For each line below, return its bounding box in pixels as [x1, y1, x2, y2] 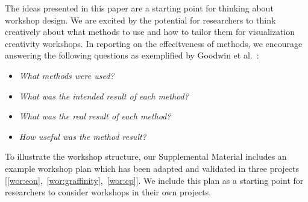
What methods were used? [19, 69, 115, 81]
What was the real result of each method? [19, 110, 171, 122]
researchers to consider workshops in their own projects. [5, 186, 212, 198]
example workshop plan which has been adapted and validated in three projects [5, 162, 300, 174]
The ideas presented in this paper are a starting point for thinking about [5, 2, 274, 14]
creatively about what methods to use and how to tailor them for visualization [5, 25, 295, 38]
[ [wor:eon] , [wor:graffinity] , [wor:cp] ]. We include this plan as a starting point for [5, 174, 304, 186]
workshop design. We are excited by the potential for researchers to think [5, 13, 276, 26]
